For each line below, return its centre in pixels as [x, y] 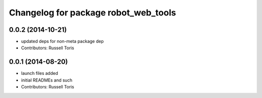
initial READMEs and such [47, 80]
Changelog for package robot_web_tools [93, 13]
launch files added [40, 73]
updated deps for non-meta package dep [62, 42]
